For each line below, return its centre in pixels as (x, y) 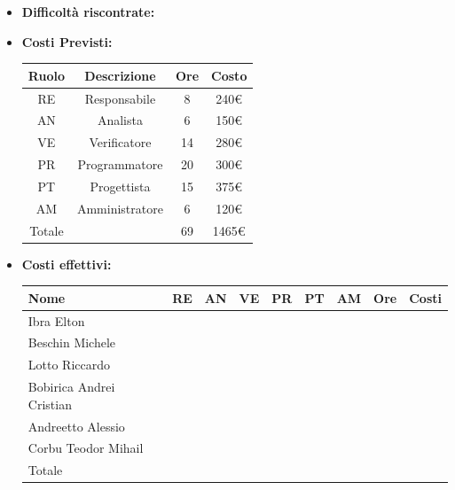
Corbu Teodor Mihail (86, 448)
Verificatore (120, 142)
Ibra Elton (56, 320)
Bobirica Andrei (71, 387)
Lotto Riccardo (69, 365)
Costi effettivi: (67, 264)
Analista (120, 120)
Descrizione (120, 75)
